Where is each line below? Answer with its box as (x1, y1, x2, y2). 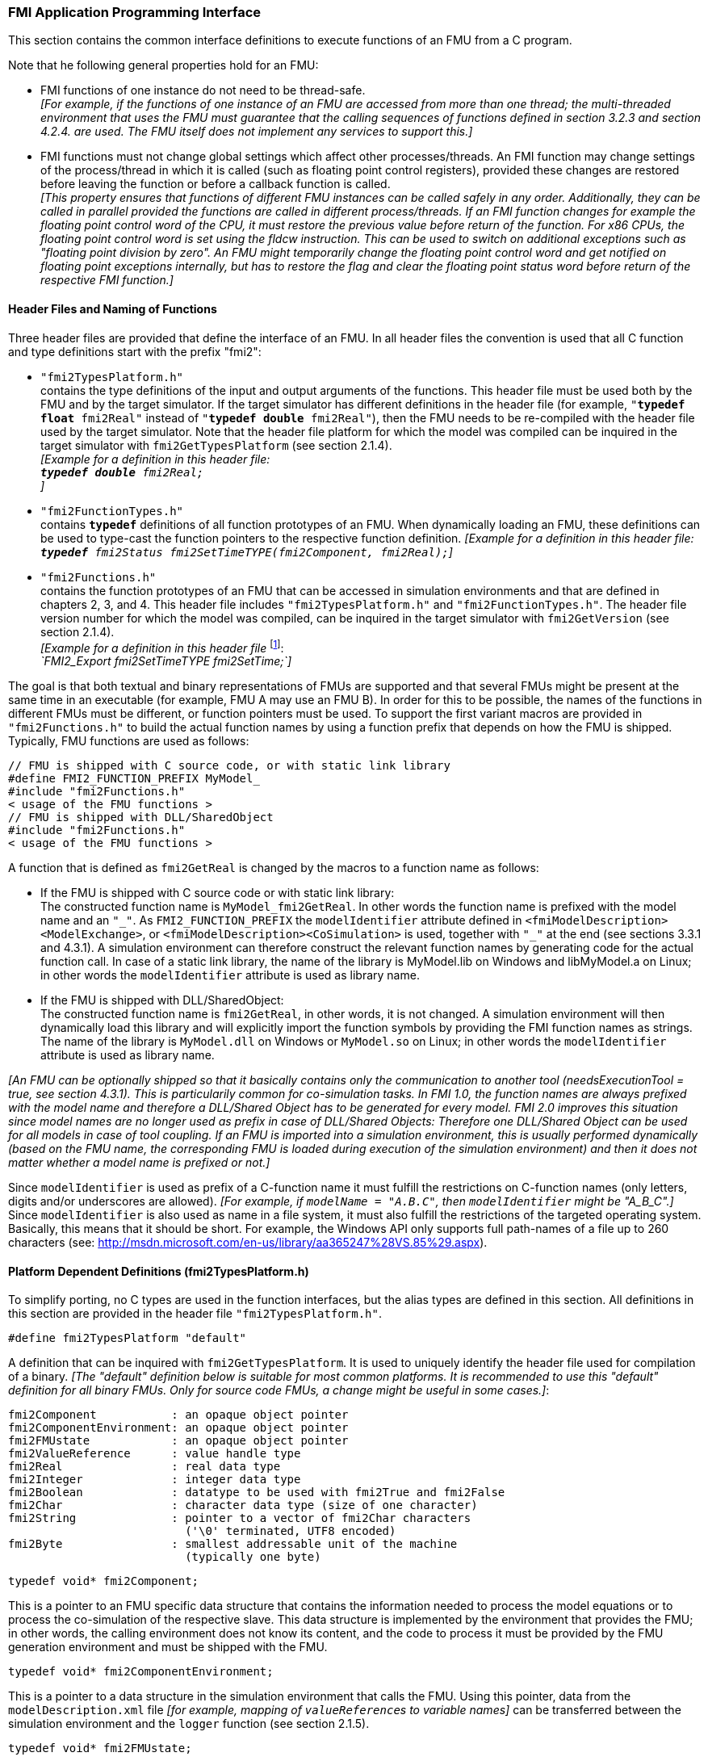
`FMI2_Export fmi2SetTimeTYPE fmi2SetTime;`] (40, 654, 292, 669)
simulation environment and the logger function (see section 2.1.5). (8, 1717, 370, 1731)
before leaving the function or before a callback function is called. (40, 177, 391, 191)
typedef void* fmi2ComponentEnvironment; (8, 1665, 274, 1679)
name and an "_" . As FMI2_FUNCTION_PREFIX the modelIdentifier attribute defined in (40, 913, 522, 928)
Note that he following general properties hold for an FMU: (8, 58, 319, 73)
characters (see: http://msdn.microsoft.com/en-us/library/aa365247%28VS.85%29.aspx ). (8, 1235, 488, 1250)
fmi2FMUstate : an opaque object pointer (8, 1434, 349, 1448)
